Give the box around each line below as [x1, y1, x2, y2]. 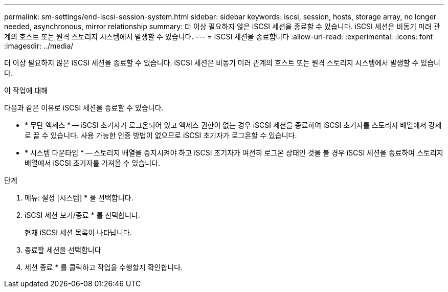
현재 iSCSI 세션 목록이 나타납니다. [25, 228, 132, 237]
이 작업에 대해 [4, 86, 48, 95]
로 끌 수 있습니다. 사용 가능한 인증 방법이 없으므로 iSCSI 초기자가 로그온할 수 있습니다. [25, 131, 297, 140]
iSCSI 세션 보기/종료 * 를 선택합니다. [25, 211, 140, 219]
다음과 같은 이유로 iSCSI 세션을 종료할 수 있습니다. [4, 103, 164, 112]
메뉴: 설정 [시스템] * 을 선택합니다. [25, 193, 133, 202]
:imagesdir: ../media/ [4, 41, 74, 50]
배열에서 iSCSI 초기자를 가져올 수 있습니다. [25, 159, 161, 167]
